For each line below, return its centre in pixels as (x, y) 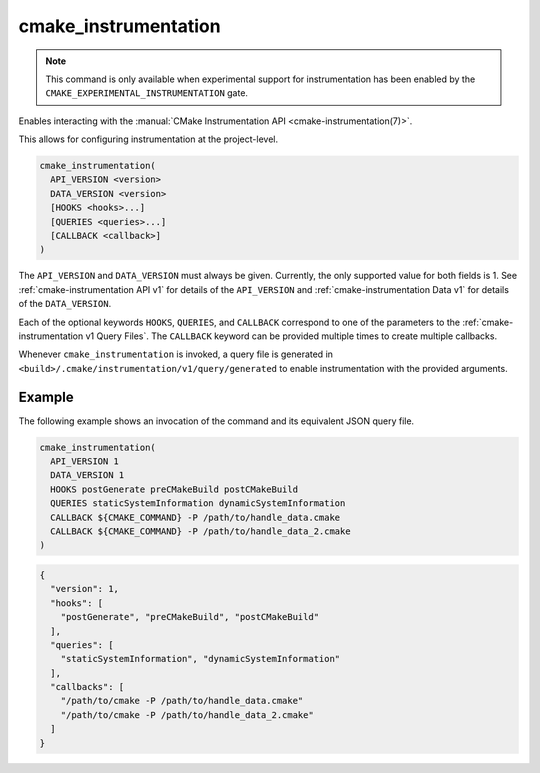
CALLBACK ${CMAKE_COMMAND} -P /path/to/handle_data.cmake (195, 517)
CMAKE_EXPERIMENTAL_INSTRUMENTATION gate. (147, 93)
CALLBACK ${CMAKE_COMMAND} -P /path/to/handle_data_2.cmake (200, 531)
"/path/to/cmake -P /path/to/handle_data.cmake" (182, 701)
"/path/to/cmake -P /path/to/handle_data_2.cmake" (187, 714)
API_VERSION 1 (85, 461)
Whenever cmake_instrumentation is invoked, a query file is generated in (176, 354)
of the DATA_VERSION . (65, 304)
